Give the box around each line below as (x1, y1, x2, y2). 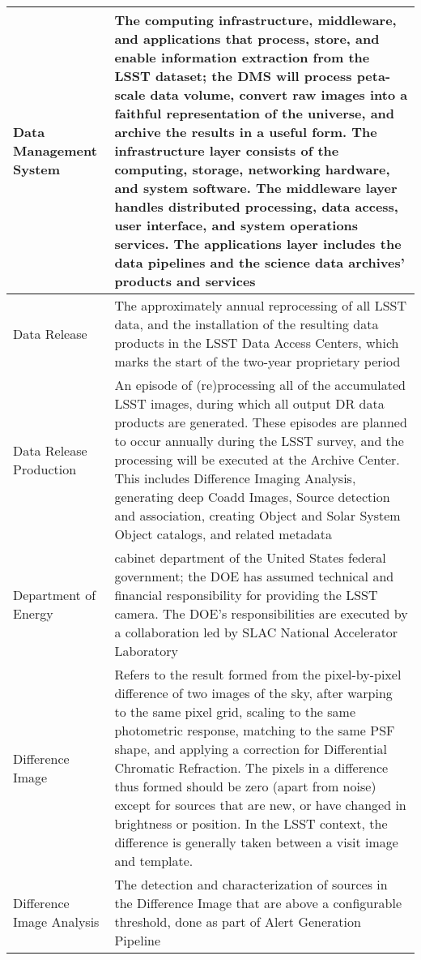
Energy (13, 604, 53, 623)
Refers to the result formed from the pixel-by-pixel (114, 665, 402, 684)
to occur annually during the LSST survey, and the (114, 431, 404, 450)
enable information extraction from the (114, 48, 370, 66)
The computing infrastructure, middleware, (114, 11, 397, 29)
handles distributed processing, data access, (114, 197, 398, 216)
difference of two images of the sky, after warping (114, 684, 393, 702)
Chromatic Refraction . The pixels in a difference (114, 758, 389, 777)
